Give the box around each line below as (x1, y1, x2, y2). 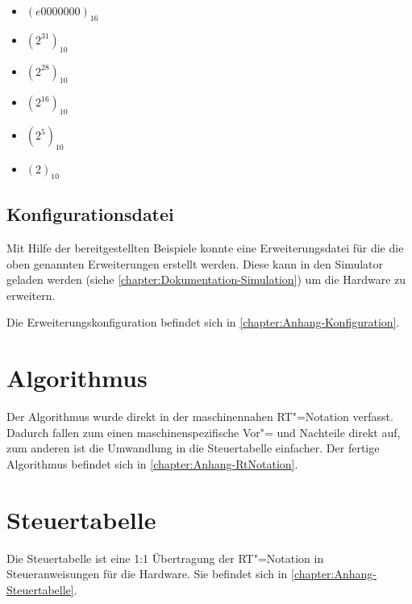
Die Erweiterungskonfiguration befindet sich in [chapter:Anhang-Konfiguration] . (6, 314, 400, 331)
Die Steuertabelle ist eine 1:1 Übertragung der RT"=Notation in (6, 549, 324, 566)
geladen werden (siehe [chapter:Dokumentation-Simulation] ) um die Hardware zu (6, 271, 406, 288)
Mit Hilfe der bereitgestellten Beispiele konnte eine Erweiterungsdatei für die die (6, 239, 404, 256)
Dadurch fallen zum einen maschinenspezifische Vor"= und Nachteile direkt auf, (6, 423, 401, 440)
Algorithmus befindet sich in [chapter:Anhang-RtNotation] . (6, 455, 298, 472)
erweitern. (6, 286, 56, 303)
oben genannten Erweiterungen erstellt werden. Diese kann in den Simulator (6, 255, 384, 272)
